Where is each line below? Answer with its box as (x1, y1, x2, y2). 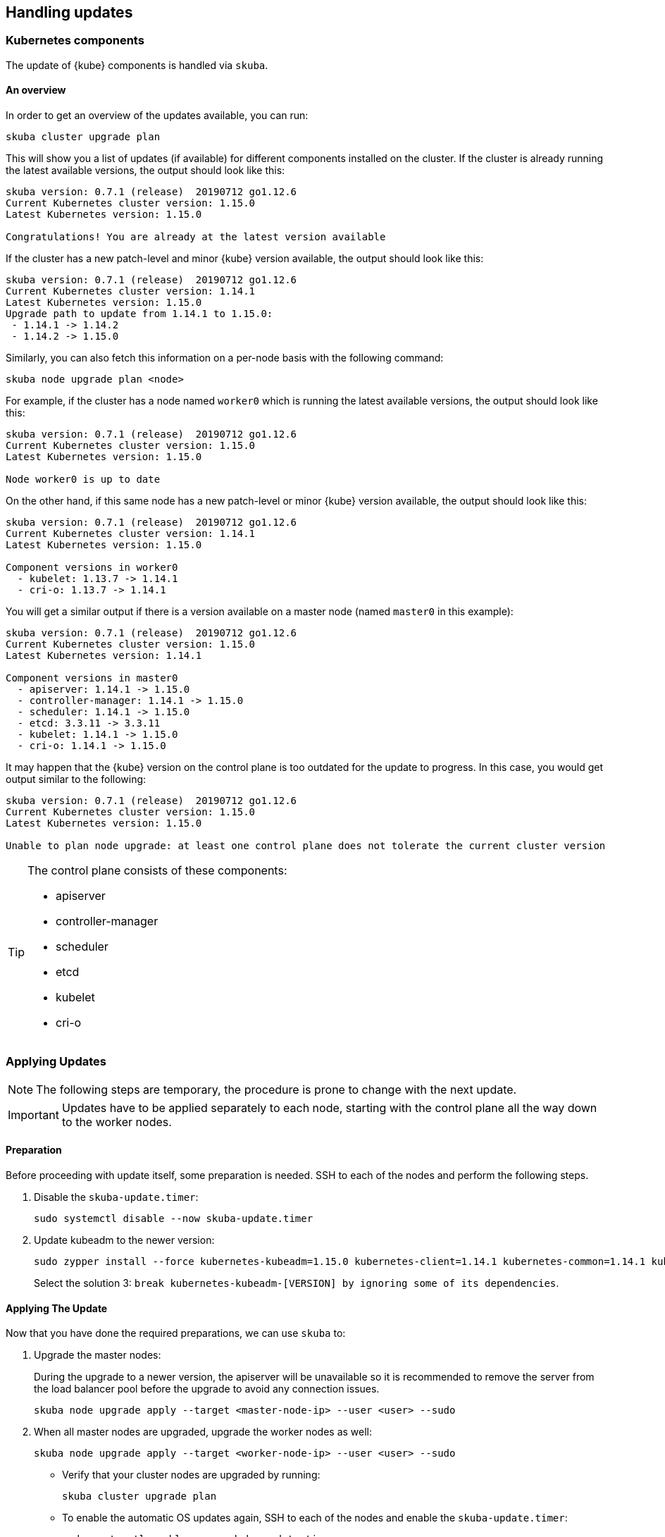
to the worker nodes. (61, 1114, 172, 1129)
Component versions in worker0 (6, 562, 178, 574)
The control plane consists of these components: (27, 863, 287, 878)
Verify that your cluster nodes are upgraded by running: (62, 1469, 321, 1481)
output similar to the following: (6, 773, 147, 786)
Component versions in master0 (6, 672, 178, 684)
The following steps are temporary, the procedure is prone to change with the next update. (36, 1082, 517, 1097)
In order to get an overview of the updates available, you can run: (6, 109, 309, 122)
